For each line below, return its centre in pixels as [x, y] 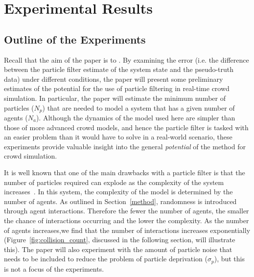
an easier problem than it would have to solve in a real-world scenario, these [118, 137]
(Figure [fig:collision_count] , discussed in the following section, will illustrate [120, 240]
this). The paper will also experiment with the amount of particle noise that [118, 249]
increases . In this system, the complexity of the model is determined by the [118, 192]
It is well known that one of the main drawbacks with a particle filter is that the [125, 172]
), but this [230, 259]
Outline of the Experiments [75, 39]
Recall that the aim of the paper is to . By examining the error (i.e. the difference [127, 59]
